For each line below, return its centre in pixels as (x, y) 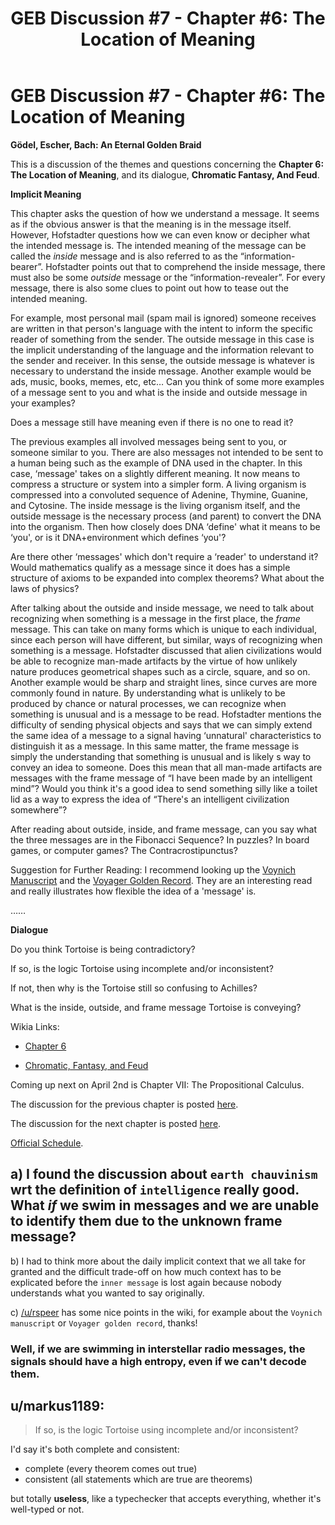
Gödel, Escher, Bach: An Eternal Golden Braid (106, 144)
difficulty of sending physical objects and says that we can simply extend (161, 724)
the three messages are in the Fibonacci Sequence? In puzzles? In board (160, 839)
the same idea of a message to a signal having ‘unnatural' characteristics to (166, 735)
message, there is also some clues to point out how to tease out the (149, 288)
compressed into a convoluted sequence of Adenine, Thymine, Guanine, (159, 494)
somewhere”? (39, 809)
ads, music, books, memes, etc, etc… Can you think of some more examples (167, 381)
